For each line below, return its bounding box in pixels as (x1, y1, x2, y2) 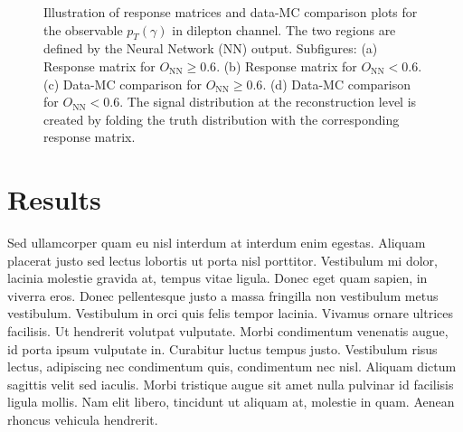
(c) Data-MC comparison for (43, 74, 202, 93)
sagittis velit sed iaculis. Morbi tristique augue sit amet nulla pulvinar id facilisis (7, 374, 454, 393)
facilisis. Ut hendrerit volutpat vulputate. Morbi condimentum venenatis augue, (7, 322, 449, 341)
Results (7, 181, 101, 218)
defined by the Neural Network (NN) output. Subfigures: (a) (43, 39, 378, 58)
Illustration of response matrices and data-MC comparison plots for (43, 3, 418, 21)
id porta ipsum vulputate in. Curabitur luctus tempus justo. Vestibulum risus (7, 339, 438, 358)
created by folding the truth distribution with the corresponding (43, 109, 400, 128)
